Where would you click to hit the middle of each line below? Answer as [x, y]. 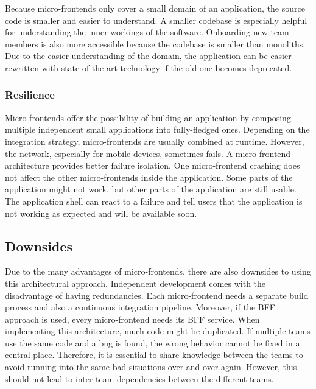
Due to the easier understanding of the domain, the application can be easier [148, 56]
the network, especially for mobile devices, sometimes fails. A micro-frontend [148, 153]
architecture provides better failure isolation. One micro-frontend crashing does [153, 165]
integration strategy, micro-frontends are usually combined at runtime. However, [155, 141]
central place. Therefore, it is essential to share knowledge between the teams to [154, 355]
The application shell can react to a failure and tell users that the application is [154, 201]
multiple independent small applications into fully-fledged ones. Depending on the [157, 129]
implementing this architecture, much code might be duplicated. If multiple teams [158, 331]
